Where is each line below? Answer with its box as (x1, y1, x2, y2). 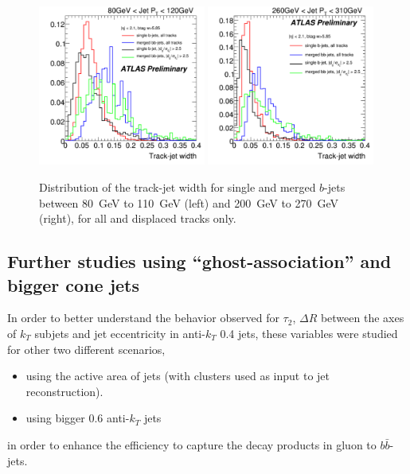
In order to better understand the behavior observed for (7, 309, 279, 326)
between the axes (320, 309, 404, 326)
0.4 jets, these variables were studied (220, 324, 398, 341)
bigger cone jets (7, 272, 140, 297)
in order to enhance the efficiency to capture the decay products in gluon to (7, 436, 377, 453)
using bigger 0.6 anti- (25, 410, 130, 426)
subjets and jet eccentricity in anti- (34, 324, 205, 341)
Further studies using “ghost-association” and (7, 249, 392, 274)
